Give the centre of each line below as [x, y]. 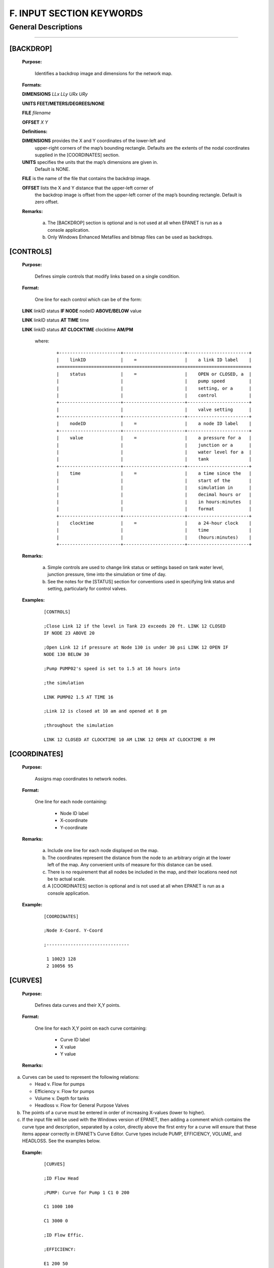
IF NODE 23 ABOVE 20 [69, 633]
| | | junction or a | [154, 445]
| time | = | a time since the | [154, 473]
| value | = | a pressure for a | [154, 438]
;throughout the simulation [79, 726]
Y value [68, 1054]
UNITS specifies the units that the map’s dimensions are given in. [90, 162]
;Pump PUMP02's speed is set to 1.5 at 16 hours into [112, 668]
